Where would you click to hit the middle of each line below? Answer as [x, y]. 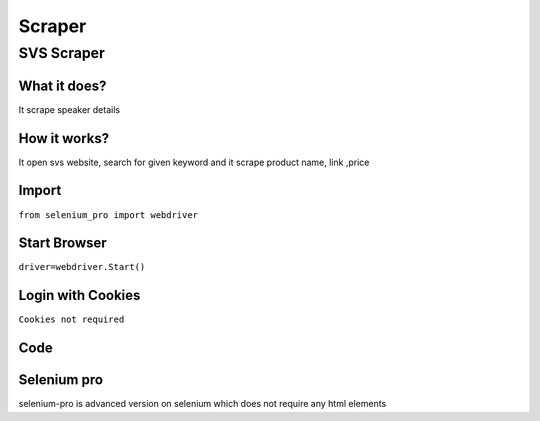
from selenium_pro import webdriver [108, 214]
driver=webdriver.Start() [82, 267]
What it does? [62, 85]
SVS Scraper [61, 53]
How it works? [64, 138]
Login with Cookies [79, 295]
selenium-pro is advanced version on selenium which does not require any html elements [202, 404]
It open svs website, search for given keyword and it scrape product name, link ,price [194, 162]
